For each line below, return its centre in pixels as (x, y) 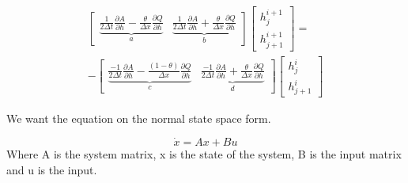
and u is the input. (52, 169)
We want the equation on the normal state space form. (139, 118)
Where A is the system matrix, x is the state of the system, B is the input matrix (204, 153)
